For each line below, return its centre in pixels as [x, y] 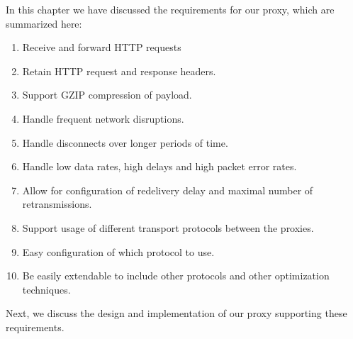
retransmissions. [57, 204]
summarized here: [44, 23]
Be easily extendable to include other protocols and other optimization [176, 276]
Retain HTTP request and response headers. [119, 71]
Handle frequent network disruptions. [103, 118]
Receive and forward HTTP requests [102, 47]
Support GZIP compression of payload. [107, 95]
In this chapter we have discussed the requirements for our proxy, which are [170, 9]
